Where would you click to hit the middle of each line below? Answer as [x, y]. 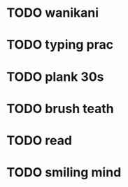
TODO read [40, 140]
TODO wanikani [53, 13]
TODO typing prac [60, 45]
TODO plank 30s [55, 76]
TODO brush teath [60, 109]
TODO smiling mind [64, 173]
